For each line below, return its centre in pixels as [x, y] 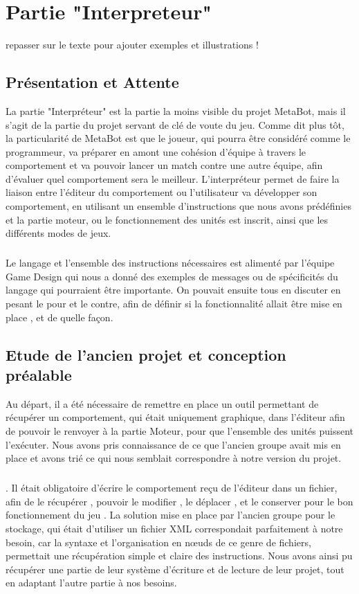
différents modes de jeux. [58, 233]
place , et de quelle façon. [59, 317]
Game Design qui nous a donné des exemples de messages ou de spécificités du [172, 276]
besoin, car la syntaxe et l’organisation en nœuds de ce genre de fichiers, [158, 542]
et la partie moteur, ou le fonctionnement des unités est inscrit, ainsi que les [167, 219]
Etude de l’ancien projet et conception [146, 354]
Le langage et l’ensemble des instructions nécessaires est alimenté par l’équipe [170, 263]
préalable [39, 374]
